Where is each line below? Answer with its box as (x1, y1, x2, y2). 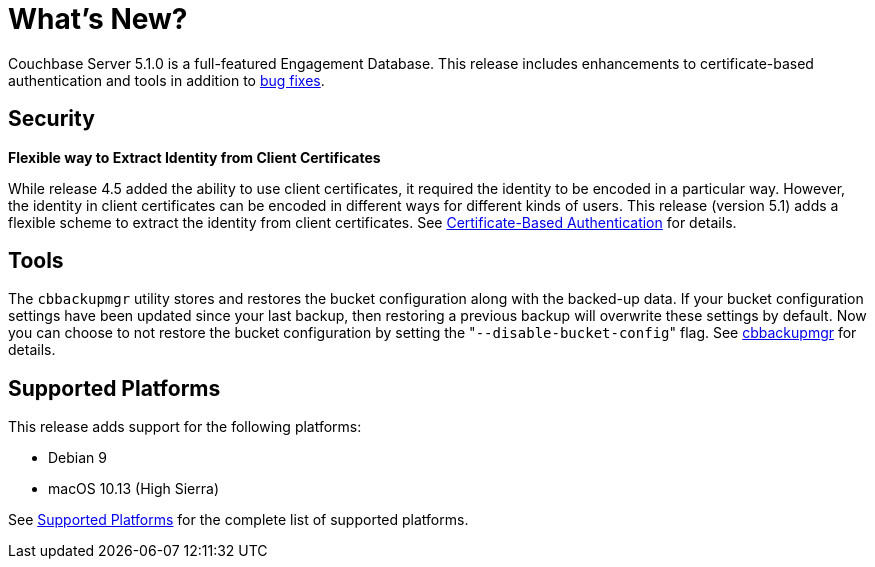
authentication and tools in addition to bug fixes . (8, 71, 325, 89)
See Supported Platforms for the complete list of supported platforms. (8, 511, 469, 529)
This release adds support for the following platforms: (8, 418, 362, 436)
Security (8, 106, 95, 132)
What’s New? (8, 2, 188, 36)
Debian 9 (48, 449, 107, 467)
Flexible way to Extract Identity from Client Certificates (8, 148, 381, 166)
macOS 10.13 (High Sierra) (48, 480, 219, 498)
